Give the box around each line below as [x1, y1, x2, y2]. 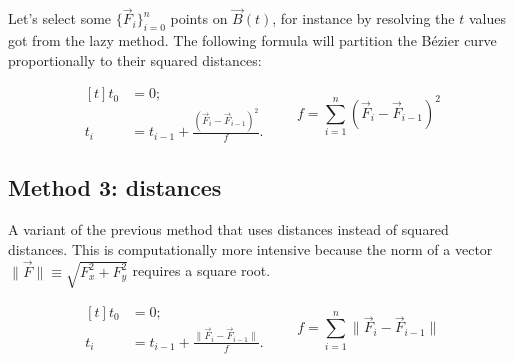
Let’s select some [8, 8, 112, 29]
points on [170, 8, 228, 29]
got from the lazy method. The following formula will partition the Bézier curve [8, 30, 497, 51]
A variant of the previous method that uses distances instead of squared [8, 219, 449, 240]
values [468, 8, 506, 29]
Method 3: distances [8, 172, 222, 203]
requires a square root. [132, 260, 271, 281]
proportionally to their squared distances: [8, 49, 262, 70]
